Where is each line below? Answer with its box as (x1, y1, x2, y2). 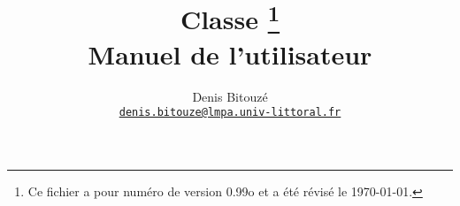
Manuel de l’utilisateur (88, 35, 372, 72)
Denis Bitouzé (192, 87, 268, 105)
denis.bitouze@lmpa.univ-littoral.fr (119, 106, 341, 119)
